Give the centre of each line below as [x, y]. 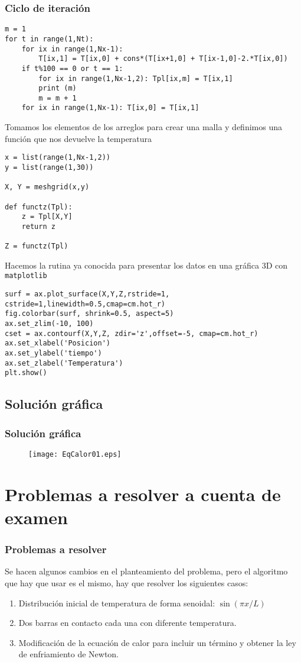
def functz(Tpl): [39, 207]
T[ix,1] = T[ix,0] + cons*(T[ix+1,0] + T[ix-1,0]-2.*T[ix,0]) [163, 59]
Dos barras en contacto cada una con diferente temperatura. [127, 623]
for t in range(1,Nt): [49, 39]
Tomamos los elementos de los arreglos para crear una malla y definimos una [143, 127]
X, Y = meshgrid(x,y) [47, 187]
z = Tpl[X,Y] [47, 217]
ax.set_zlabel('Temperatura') [64, 363]
